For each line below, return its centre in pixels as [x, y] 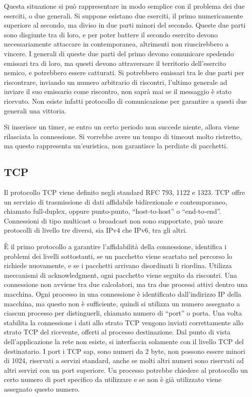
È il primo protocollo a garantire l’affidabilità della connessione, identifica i [115, 246]
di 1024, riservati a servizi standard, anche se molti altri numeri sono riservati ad [124, 360]
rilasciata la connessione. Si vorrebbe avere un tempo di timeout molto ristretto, [123, 136]
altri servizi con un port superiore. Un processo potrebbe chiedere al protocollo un [126, 370]
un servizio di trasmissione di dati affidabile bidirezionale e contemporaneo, [116, 201]
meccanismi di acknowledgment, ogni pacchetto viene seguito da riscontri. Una [120, 275]
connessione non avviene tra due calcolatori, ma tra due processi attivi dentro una [126, 284]
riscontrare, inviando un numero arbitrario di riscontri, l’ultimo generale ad [116, 82]
